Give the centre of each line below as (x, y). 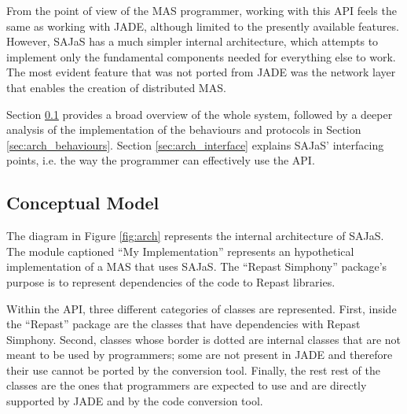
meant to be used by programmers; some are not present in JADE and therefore (200, 355)
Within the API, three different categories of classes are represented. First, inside (202, 308)
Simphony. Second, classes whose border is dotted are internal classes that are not (204, 339)
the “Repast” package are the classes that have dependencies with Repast (183, 324)
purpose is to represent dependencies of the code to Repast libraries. (171, 281)
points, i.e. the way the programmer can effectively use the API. (161, 160)
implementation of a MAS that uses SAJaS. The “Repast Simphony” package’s (197, 266)
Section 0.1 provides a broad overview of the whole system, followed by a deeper (200, 114)
